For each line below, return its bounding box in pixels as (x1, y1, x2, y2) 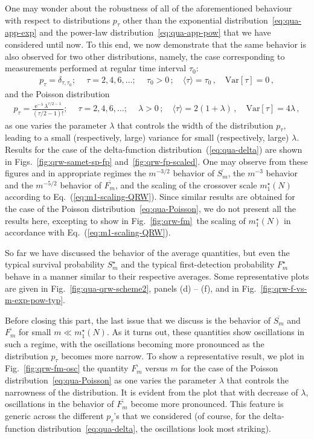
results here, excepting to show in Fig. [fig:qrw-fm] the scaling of (5, 214, 246, 226)
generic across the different (5, 409, 104, 421)
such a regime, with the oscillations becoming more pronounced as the (5, 337, 264, 350)
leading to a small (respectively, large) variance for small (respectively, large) (5, 131, 289, 144)
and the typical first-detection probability (121, 258, 275, 271)
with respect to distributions (5, 13, 111, 26)
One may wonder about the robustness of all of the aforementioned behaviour (5, 2, 292, 14)
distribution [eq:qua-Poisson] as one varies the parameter (5, 373, 216, 386)
